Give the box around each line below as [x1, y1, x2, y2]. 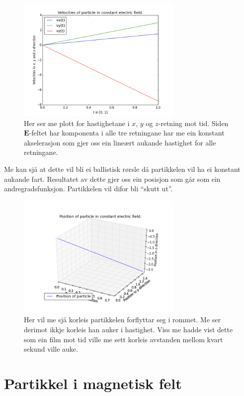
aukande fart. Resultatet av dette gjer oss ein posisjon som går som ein [4, 173, 221, 184]
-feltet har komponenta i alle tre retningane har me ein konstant [29, 128, 225, 138]
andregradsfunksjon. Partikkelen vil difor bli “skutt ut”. [4, 183, 173, 194]
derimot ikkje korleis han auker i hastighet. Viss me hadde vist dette [24, 324, 233, 334]
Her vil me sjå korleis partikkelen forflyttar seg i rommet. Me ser [24, 314, 221, 325]
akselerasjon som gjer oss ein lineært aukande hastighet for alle [24, 137, 216, 147]
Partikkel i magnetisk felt [4, 373, 182, 393]
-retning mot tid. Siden [158, 118, 229, 128]
